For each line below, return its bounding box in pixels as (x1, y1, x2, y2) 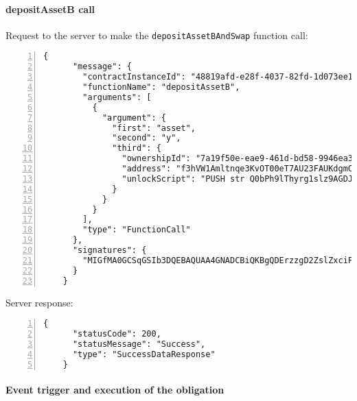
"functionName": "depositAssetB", (82, 82, 240, 93)
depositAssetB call (5, 1, 95, 16)
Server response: (5, 295, 73, 309)
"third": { (112, 143, 161, 154)
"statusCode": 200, (72, 329, 161, 339)
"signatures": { (72, 245, 147, 256)
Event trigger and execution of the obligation (5, 382, 224, 397)
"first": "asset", (112, 123, 196, 133)
